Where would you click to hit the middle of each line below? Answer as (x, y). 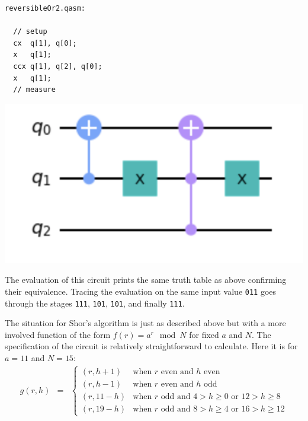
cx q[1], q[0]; (45, 43)
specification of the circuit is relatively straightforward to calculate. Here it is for (151, 346)
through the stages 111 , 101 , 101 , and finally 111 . (95, 303)
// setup (30, 32)
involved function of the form (58, 334)
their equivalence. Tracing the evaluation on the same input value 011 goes (141, 291)
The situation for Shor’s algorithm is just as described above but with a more (145, 323)
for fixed (204, 334)
